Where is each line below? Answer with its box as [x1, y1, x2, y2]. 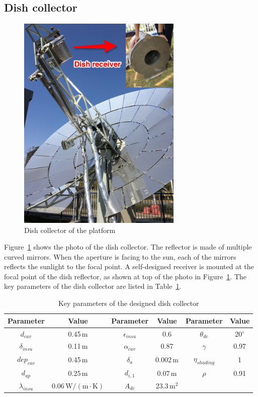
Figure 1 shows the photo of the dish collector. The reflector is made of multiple [4, 242, 252, 252]
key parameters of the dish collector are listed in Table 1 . [4, 281, 182, 291]
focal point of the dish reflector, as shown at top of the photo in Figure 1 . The [4, 271, 247, 281]
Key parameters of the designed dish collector [58, 298, 199, 308]
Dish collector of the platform [24, 224, 116, 235]
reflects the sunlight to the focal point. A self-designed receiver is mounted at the [4, 261, 254, 272]
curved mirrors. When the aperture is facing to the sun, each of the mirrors [4, 251, 236, 262]
